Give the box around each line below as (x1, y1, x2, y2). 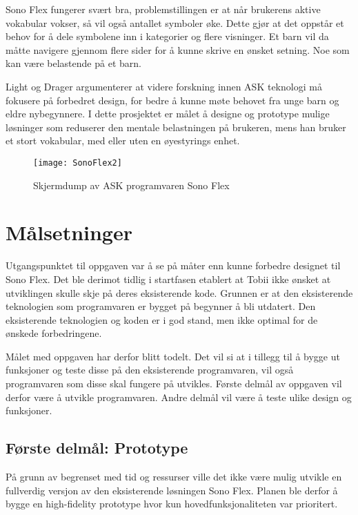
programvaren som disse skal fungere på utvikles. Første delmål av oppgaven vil (6, 376, 342, 391)
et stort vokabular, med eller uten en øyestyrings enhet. (6, 133, 240, 148)
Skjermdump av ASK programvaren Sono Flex (33, 177, 230, 192)
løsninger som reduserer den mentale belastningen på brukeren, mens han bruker (6, 119, 346, 134)
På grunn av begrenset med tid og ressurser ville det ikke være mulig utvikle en (6, 469, 342, 484)
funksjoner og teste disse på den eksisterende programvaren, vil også (6, 362, 294, 377)
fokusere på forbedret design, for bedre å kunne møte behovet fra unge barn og (6, 93, 339, 107)
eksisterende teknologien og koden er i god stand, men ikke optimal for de (6, 312, 318, 327)
